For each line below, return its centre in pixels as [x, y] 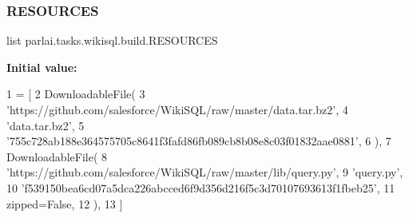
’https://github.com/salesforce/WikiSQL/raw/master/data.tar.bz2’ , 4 [177, 109]
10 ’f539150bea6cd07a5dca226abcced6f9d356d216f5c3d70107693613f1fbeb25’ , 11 [201, 187]
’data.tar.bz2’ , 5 [46, 125]
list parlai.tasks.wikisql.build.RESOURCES [112, 40]
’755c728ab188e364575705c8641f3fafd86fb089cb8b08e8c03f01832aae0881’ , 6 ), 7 [199, 141]
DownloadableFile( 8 [57, 156]
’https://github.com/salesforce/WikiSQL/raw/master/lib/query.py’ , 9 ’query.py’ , [205, 172]
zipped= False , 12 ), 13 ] [65, 203]
